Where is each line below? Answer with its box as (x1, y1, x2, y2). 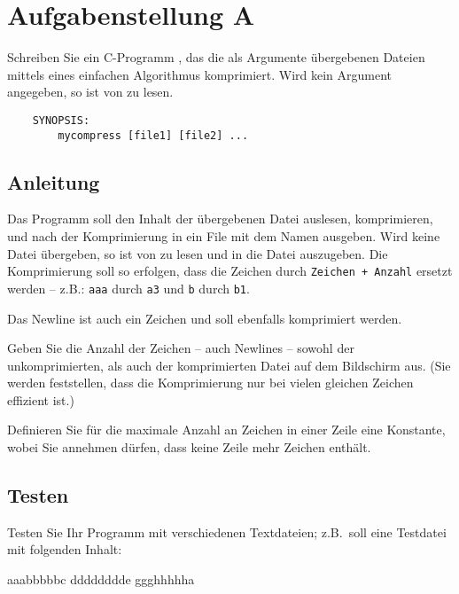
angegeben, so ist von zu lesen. (7, 82, 174, 101)
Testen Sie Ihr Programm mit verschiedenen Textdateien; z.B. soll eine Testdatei (7, 522, 447, 541)
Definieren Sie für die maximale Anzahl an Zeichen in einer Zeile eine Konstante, (7, 420, 446, 439)
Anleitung (7, 168, 100, 195)
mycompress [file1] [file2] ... (58, 129, 249, 142)
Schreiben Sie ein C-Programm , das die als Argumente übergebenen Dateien (7, 48, 425, 66)
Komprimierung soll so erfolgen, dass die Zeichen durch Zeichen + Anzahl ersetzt (7, 262, 453, 280)
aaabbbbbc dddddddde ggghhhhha (7, 570, 195, 589)
